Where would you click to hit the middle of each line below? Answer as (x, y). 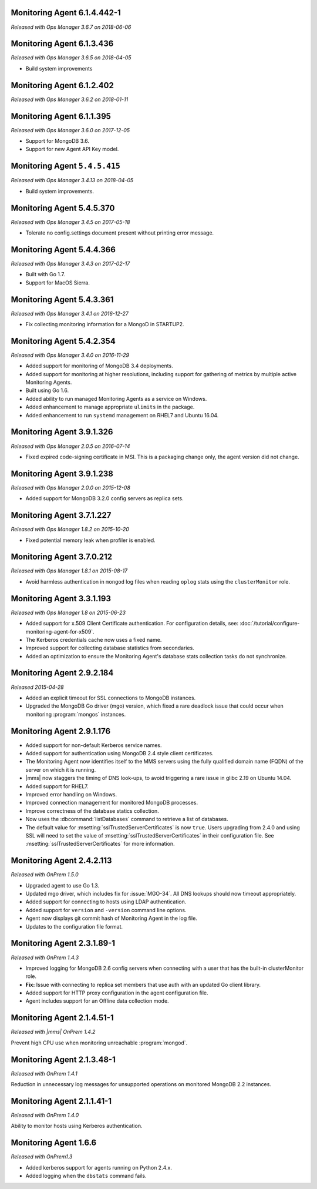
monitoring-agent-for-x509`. (60, 631)
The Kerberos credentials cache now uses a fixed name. (94, 639)
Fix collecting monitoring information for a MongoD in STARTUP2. (105, 324)
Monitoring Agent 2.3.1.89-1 (63, 943)
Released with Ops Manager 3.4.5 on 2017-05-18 (70, 222)
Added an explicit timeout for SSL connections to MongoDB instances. (111, 698)
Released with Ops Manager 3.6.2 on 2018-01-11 (70, 99)
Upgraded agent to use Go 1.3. (63, 885)
